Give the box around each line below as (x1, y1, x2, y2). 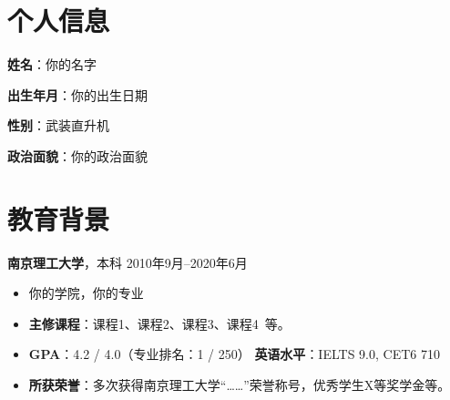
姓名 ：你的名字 (7, 55, 97, 74)
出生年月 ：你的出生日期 (7, 85, 148, 104)
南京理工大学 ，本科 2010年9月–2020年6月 (7, 252, 248, 272)
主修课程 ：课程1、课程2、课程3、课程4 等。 (28, 313, 291, 333)
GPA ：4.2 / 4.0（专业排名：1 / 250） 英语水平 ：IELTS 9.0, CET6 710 (28, 344, 440, 364)
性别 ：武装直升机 (7, 116, 109, 135)
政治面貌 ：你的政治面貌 (7, 146, 148, 165)
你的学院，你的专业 (28, 283, 144, 303)
